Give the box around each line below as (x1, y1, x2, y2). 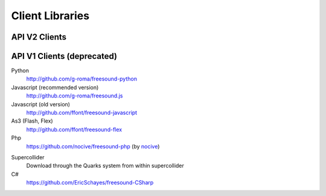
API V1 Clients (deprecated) (11, 51, 118, 61)
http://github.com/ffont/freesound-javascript (26, 109, 138, 117)
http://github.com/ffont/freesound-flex (26, 126, 123, 133)
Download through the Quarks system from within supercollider (26, 162, 184, 170)
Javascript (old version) (11, 100, 71, 108)
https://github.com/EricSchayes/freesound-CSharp (26, 179, 154, 186)
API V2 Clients (11, 32, 66, 42)
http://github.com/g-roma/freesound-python (26, 75, 137, 82)
